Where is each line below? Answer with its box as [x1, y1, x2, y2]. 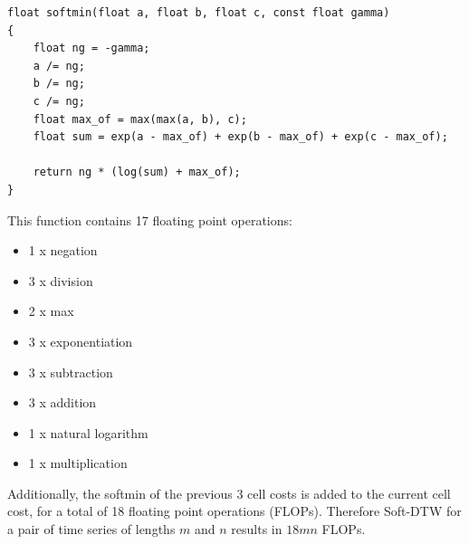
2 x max [28, 301, 74, 320]
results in [231, 520, 282, 539]
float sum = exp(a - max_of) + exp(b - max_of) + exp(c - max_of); [33, 130, 448, 144]
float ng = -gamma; [33, 42, 150, 55]
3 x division [28, 271, 93, 290]
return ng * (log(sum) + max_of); [33, 166, 241, 179]
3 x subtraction [28, 362, 113, 381]
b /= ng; [33, 77, 85, 91]
